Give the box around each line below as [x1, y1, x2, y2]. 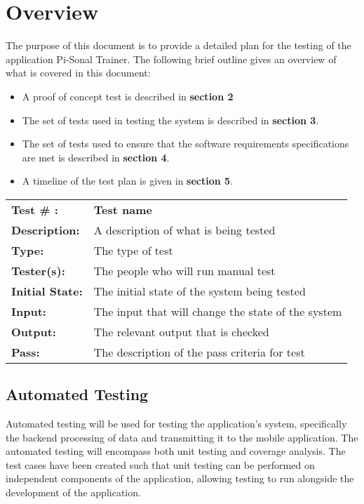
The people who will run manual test [93, 262, 276, 279]
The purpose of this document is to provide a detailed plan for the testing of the [6, 38, 351, 53]
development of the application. [6, 485, 141, 500]
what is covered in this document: [6, 65, 151, 80]
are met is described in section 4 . [22, 150, 170, 164]
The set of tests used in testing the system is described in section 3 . [22, 112, 319, 127]
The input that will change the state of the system [93, 303, 342, 319]
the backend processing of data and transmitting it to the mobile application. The [6, 430, 358, 444]
